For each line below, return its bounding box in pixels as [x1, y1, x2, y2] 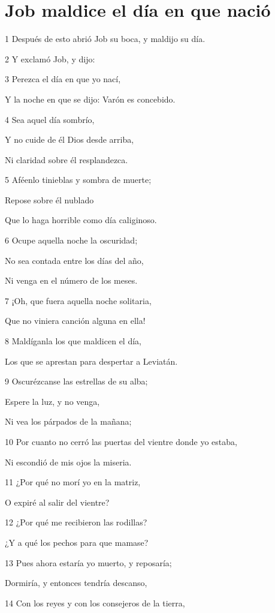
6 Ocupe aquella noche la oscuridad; [5, 234, 138, 247]
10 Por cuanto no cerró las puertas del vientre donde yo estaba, [5, 435, 237, 447]
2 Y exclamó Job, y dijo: [5, 52, 95, 65]
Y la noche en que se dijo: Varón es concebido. [5, 92, 176, 105]
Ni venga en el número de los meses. [5, 274, 138, 287]
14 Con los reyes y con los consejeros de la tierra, [5, 596, 185, 609]
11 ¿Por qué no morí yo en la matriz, [5, 476, 141, 488]
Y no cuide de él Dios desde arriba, [5, 133, 134, 146]
